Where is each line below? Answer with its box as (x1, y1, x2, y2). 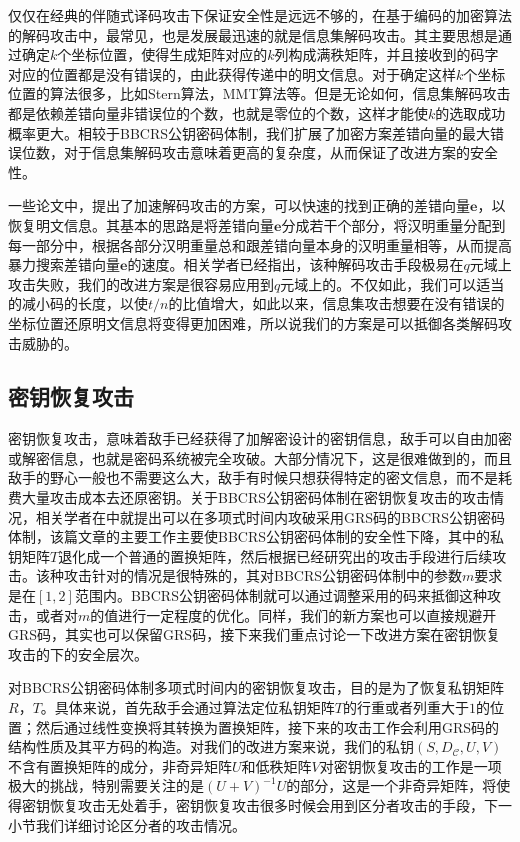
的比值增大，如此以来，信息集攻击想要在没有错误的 (168, 293, 505, 314)
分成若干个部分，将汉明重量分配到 (281, 214, 506, 235)
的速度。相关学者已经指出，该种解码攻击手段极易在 (127, 254, 464, 275)
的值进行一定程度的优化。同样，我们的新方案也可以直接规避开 (90, 604, 497, 625)
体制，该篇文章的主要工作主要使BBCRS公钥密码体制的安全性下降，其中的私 (8, 526, 505, 547)
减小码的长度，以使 (21, 293, 148, 314)
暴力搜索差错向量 (8, 254, 120, 275)
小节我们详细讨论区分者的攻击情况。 (8, 814, 246, 835)
